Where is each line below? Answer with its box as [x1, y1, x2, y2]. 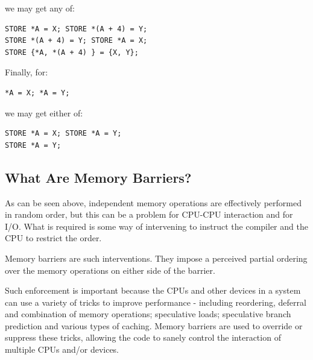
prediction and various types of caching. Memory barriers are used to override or [5, 319, 303, 332]
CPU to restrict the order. [5, 232, 102, 244]
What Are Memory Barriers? [5, 168, 192, 186]
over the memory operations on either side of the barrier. [5, 264, 215, 276]
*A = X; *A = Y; [5, 88, 70, 97]
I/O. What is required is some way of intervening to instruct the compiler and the [5, 219, 308, 232]
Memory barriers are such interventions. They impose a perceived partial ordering [5, 251, 308, 264]
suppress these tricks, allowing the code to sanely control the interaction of [5, 331, 281, 344]
